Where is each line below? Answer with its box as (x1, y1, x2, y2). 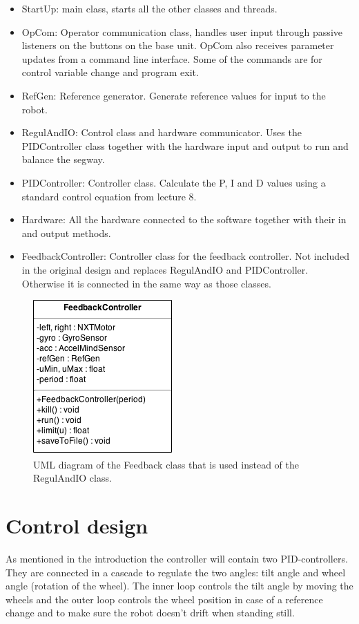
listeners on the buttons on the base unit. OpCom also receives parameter (21, 38, 334, 53)
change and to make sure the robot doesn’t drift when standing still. (6, 605, 295, 620)
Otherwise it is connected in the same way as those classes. (21, 276, 271, 290)
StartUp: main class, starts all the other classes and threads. (21, 1, 278, 15)
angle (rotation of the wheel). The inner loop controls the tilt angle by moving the (6, 578, 353, 593)
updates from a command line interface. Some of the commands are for (21, 51, 322, 66)
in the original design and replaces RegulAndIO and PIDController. (21, 262, 309, 276)
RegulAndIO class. (33, 471, 112, 485)
